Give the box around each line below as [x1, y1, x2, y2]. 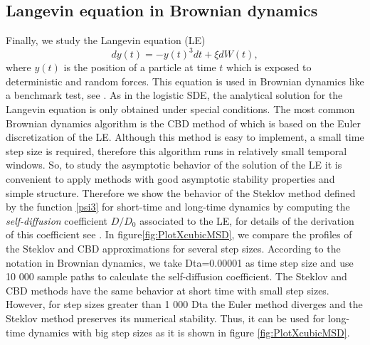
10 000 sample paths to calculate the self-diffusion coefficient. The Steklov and [6, 269, 347, 284]
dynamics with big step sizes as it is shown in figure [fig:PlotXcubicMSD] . [28, 324, 350, 339]
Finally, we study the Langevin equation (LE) [6, 33, 206, 48]
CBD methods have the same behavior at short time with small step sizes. [6, 282, 329, 297]
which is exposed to [226, 60, 312, 75]
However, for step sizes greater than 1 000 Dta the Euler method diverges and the [6, 297, 363, 312]
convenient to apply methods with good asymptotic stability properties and [6, 171, 335, 186]
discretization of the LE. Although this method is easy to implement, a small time [6, 129, 364, 144]
